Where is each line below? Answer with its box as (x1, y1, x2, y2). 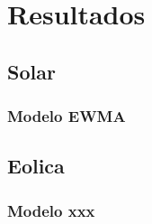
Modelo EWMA (7, 105, 126, 127)
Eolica (7, 152, 65, 180)
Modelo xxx (7, 199, 95, 221)
